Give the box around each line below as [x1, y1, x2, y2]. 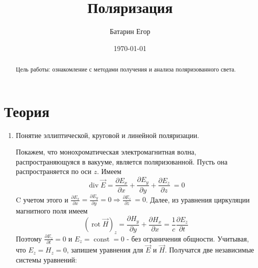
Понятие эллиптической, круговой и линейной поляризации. [15, 129, 199, 140]
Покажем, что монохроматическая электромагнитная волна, [15, 146, 196, 157]
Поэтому [15, 233, 42, 243]
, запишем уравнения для [66, 244, 143, 255]
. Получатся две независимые [164, 244, 254, 255]
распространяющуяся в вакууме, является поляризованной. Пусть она [15, 156, 227, 166]
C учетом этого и [15, 194, 68, 204]
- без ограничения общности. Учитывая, [126, 233, 249, 243]
